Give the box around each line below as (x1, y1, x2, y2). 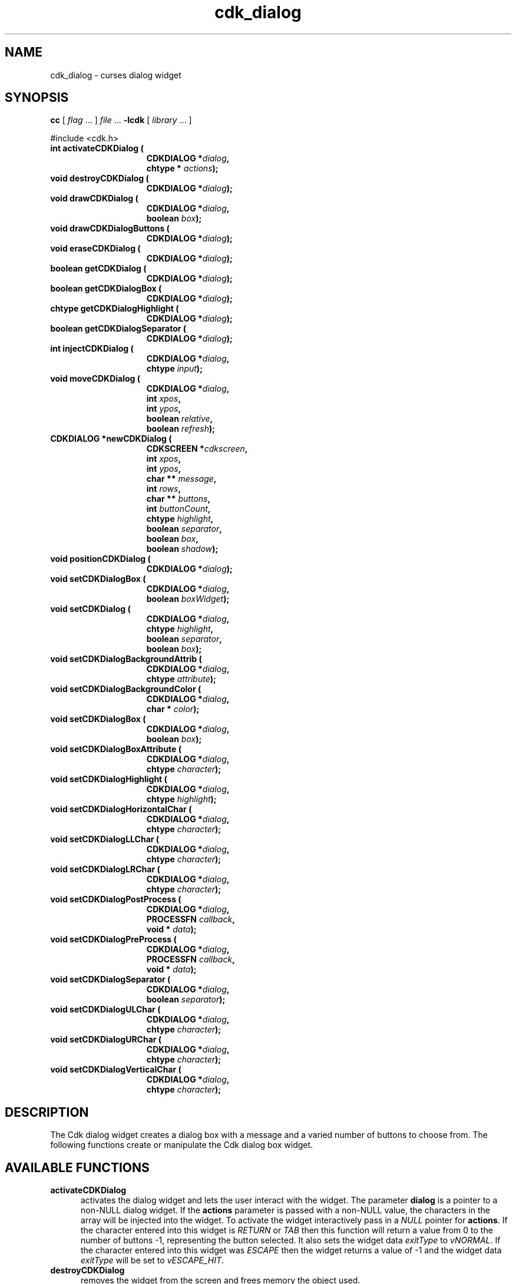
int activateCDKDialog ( (50, 143, 144, 154)
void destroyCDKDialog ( (50, 173, 149, 184)
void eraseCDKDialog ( (50, 243, 141, 254)
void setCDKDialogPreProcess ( (50, 934, 177, 945)
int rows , (146, 484, 181, 494)
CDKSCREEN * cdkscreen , (146, 444, 248, 454)
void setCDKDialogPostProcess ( (50, 894, 181, 905)
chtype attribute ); (146, 674, 216, 684)
